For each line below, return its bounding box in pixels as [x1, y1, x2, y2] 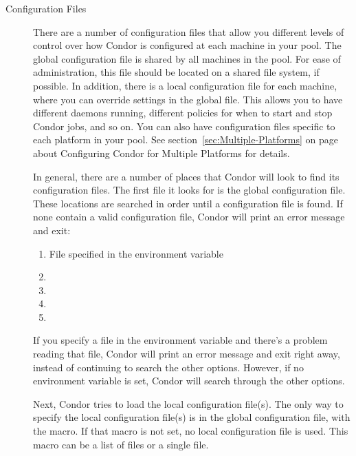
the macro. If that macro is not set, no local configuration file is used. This [33, 424, 348, 438]
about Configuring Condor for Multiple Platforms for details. [33, 145, 290, 160]
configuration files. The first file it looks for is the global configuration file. [33, 183, 346, 197]
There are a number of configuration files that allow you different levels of [33, 24, 344, 39]
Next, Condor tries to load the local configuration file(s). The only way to [33, 396, 344, 411]
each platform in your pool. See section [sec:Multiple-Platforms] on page [33, 132, 338, 147]
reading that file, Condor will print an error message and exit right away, [33, 346, 340, 361]
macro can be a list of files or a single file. [33, 437, 209, 451]
